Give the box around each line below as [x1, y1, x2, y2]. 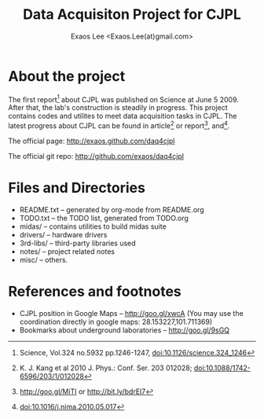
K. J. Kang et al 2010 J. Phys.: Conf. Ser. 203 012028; [19, 363, 192, 373]
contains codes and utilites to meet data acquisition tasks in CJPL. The [8, 112, 237, 121]
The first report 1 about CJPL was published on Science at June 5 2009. [8, 93, 240, 104]
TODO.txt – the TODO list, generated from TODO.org [19, 213, 189, 222]
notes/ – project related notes [19, 246, 115, 256]
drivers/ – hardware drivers [19, 230, 108, 239]
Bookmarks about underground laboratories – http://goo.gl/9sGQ [19, 325, 230, 335]
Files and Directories [8, 179, 145, 197]
